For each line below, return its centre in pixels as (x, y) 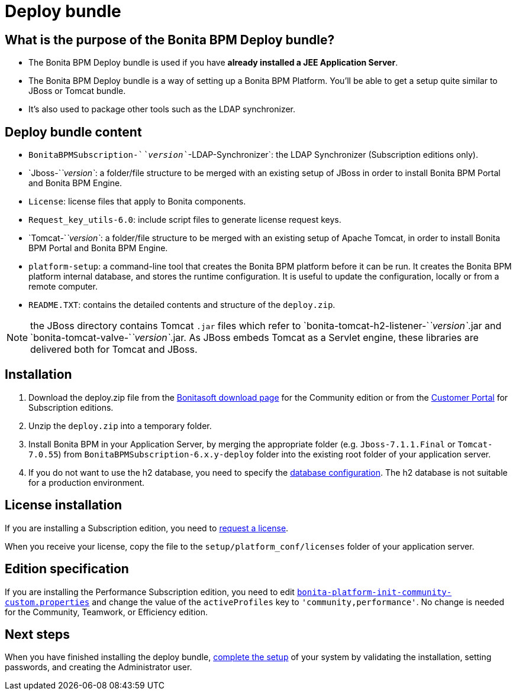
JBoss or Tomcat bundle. (77, 91)
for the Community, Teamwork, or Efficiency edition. (106, 612)
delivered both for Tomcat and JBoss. (114, 350)
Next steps (37, 634)
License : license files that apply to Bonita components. (137, 202)
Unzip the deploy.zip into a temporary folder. (120, 426)
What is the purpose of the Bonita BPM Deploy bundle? (170, 40)
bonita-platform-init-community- (374, 592)
